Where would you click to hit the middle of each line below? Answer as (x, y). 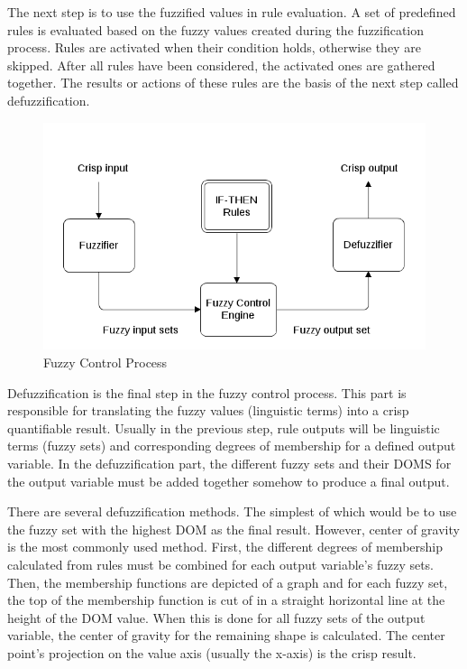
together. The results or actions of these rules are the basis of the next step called (233, 83)
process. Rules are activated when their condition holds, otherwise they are (214, 47)
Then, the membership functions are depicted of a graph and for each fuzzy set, (228, 582)
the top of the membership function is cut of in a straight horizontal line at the (226, 600)
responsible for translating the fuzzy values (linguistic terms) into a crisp (208, 410)
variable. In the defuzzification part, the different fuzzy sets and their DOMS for (229, 464)
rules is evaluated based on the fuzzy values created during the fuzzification (216, 29)
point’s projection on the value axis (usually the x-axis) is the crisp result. (212, 652)
